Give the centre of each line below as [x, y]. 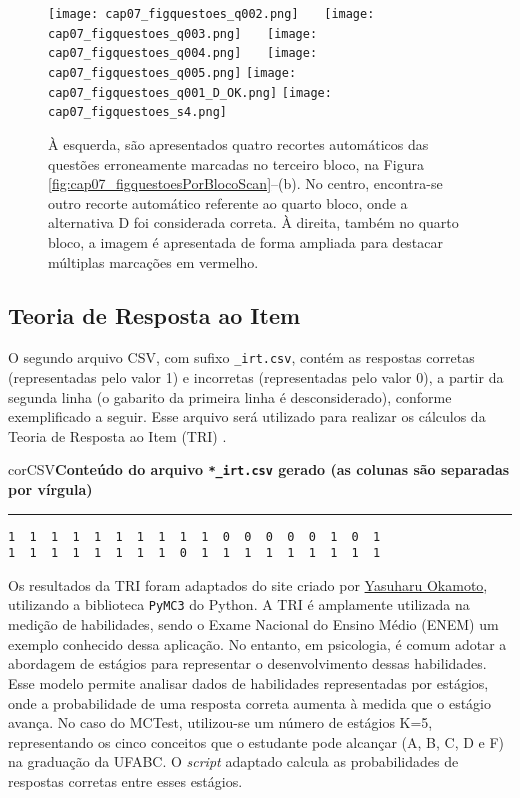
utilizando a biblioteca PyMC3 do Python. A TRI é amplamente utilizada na [239, 604]
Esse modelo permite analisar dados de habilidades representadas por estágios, [248, 682]
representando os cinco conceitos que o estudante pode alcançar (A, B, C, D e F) [256, 741]
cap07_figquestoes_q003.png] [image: [183, 33]
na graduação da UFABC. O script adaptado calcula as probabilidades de [233, 761]
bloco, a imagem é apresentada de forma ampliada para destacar [246, 241]
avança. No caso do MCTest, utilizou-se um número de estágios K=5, [220, 722]
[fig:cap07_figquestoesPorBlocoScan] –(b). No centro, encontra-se [245, 183]
